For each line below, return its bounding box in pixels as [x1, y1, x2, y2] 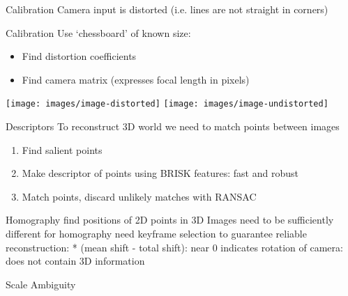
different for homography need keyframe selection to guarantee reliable [6, 226, 307, 240]
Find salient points [22, 142, 103, 157]
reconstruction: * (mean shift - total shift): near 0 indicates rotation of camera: [6, 240, 343, 254]
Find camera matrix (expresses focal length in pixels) [22, 72, 250, 86]
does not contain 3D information [6, 254, 145, 268]
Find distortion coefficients [22, 49, 137, 63]
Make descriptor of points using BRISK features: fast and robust [22, 166, 298, 180]
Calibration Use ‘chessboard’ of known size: [6, 25, 191, 40]
